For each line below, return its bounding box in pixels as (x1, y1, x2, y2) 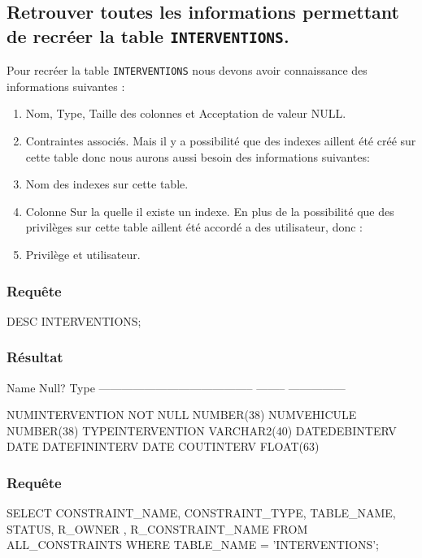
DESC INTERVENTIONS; (7, 312, 141, 329)
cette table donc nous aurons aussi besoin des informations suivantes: (25, 148, 370, 165)
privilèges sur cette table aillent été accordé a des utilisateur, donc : (25, 218, 363, 236)
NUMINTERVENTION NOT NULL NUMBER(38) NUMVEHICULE (7, 406, 357, 423)
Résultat (7, 347, 63, 367)
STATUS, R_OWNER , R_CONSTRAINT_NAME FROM (7, 520, 308, 537)
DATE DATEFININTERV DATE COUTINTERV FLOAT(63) (7, 438, 320, 455)
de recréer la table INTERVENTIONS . (7, 23, 289, 48)
